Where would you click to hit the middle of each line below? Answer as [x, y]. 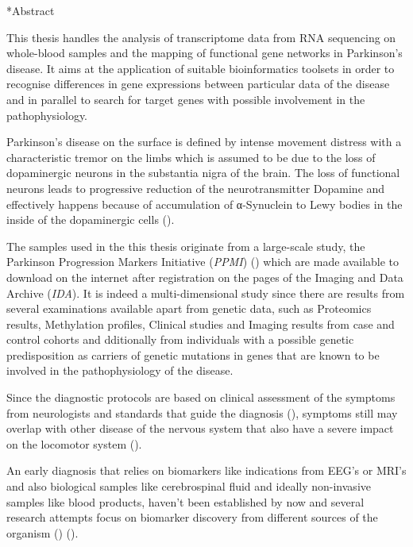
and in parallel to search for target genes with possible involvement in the [186, 99]
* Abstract [31, 10]
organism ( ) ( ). [42, 532]
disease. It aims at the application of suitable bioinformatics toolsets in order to [201, 68]
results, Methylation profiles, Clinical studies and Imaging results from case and [201, 324]
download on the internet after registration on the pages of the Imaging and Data [205, 277]
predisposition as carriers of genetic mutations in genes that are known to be [193, 354]
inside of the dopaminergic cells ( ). [91, 220]
